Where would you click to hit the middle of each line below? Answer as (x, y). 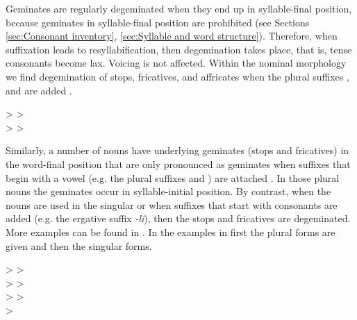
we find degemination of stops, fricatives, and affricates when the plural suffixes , (177, 76)
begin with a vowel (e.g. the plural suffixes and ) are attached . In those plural (173, 177)
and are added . (39, 90)
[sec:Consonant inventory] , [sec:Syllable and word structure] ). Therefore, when (172, 36)
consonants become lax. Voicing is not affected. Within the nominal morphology (176, 63)
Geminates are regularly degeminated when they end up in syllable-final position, (179, 8)
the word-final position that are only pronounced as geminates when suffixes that (178, 163)
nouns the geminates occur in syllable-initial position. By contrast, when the (168, 191)
